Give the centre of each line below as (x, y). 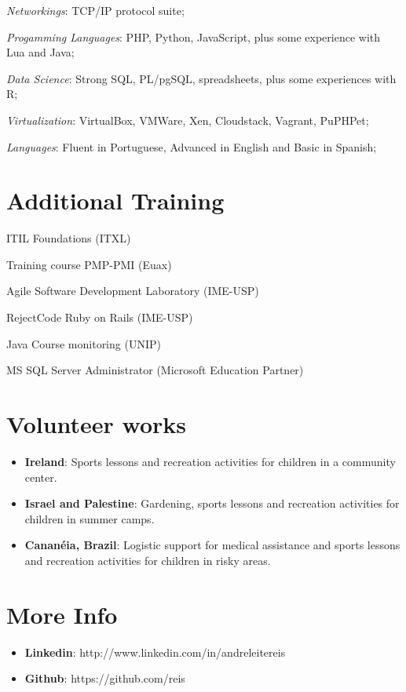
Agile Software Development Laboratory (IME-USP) (133, 291)
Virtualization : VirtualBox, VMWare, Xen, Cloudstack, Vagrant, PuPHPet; (188, 120)
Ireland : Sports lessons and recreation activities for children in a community (210, 461)
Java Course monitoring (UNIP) (84, 343)
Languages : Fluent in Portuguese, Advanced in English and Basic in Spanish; (192, 146)
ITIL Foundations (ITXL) (69, 238)
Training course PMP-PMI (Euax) (89, 264)
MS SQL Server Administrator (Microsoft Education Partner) (155, 370)
